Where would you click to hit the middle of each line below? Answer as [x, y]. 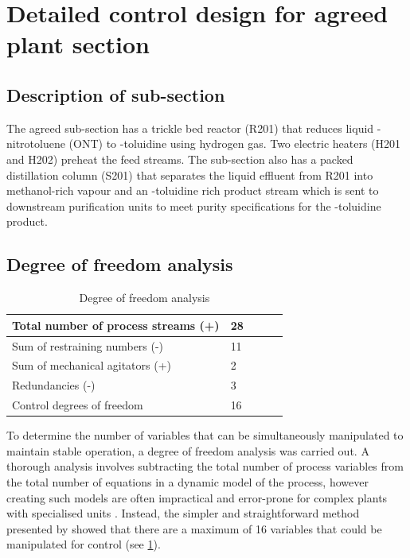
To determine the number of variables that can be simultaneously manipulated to [205, 435]
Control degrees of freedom [78, 405]
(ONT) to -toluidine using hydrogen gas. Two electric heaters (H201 [235, 143]
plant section [78, 44]
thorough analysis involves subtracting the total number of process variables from [205, 466]
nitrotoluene [36, 143]
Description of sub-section [116, 94]
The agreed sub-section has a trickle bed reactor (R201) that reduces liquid [190, 128]
